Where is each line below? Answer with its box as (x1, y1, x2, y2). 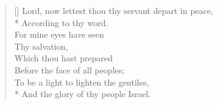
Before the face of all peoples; (14, 63, 125, 76)
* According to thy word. (14, 16, 108, 29)
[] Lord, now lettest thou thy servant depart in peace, (14, 4, 214, 16)
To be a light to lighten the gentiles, (14, 75, 149, 88)
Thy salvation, (14, 39, 68, 52)
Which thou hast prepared (14, 52, 113, 64)
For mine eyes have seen (14, 28, 104, 41)
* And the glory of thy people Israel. (14, 87, 151, 100)
